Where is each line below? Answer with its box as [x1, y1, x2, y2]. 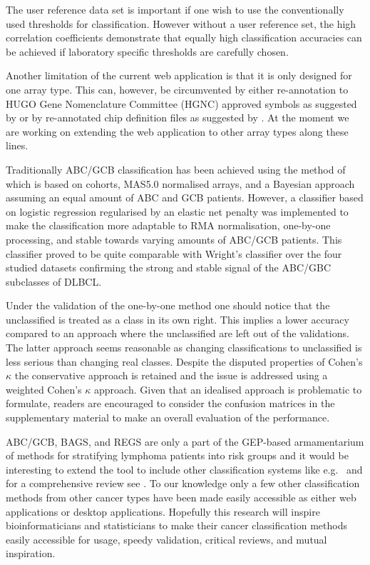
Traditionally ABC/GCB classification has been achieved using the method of [6, 161, 346, 176]
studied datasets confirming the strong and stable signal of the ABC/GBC [6, 260, 332, 275]
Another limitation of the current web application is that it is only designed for [6, 68, 352, 83]
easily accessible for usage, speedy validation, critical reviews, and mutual [6, 531, 327, 546]
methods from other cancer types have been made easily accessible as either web [6, 490, 356, 504]
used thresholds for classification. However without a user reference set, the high [6, 16, 356, 31]
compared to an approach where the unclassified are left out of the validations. [6, 326, 349, 341]
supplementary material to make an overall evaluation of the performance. [6, 410, 330, 425]
